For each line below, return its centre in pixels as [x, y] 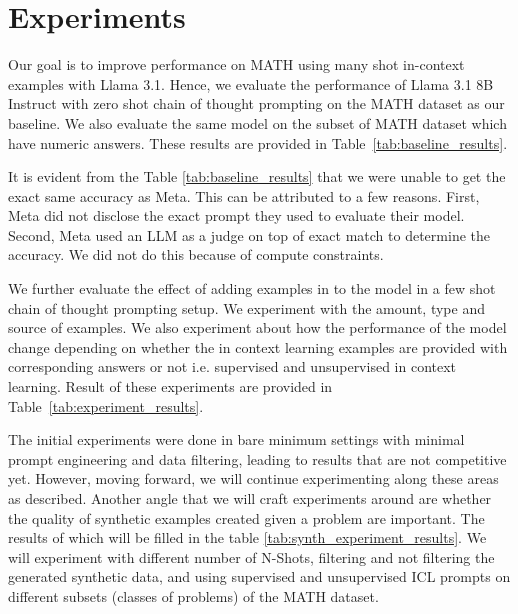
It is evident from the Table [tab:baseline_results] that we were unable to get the [257, 176]
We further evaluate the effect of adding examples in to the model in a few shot [252, 288]
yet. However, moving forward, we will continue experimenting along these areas [253, 478]
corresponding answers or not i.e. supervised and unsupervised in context [232, 366]
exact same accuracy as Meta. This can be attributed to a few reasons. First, [244, 195]
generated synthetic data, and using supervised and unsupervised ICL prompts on [259, 576]
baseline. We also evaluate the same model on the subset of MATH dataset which [257, 122]
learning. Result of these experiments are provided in [170, 386]
